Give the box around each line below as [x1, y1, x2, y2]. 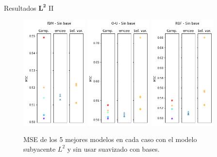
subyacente [23, 143, 56, 154]
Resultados [4, 3, 36, 13]
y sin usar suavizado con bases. [67, 143, 160, 154]
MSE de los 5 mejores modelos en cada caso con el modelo [23, 134, 197, 144]
